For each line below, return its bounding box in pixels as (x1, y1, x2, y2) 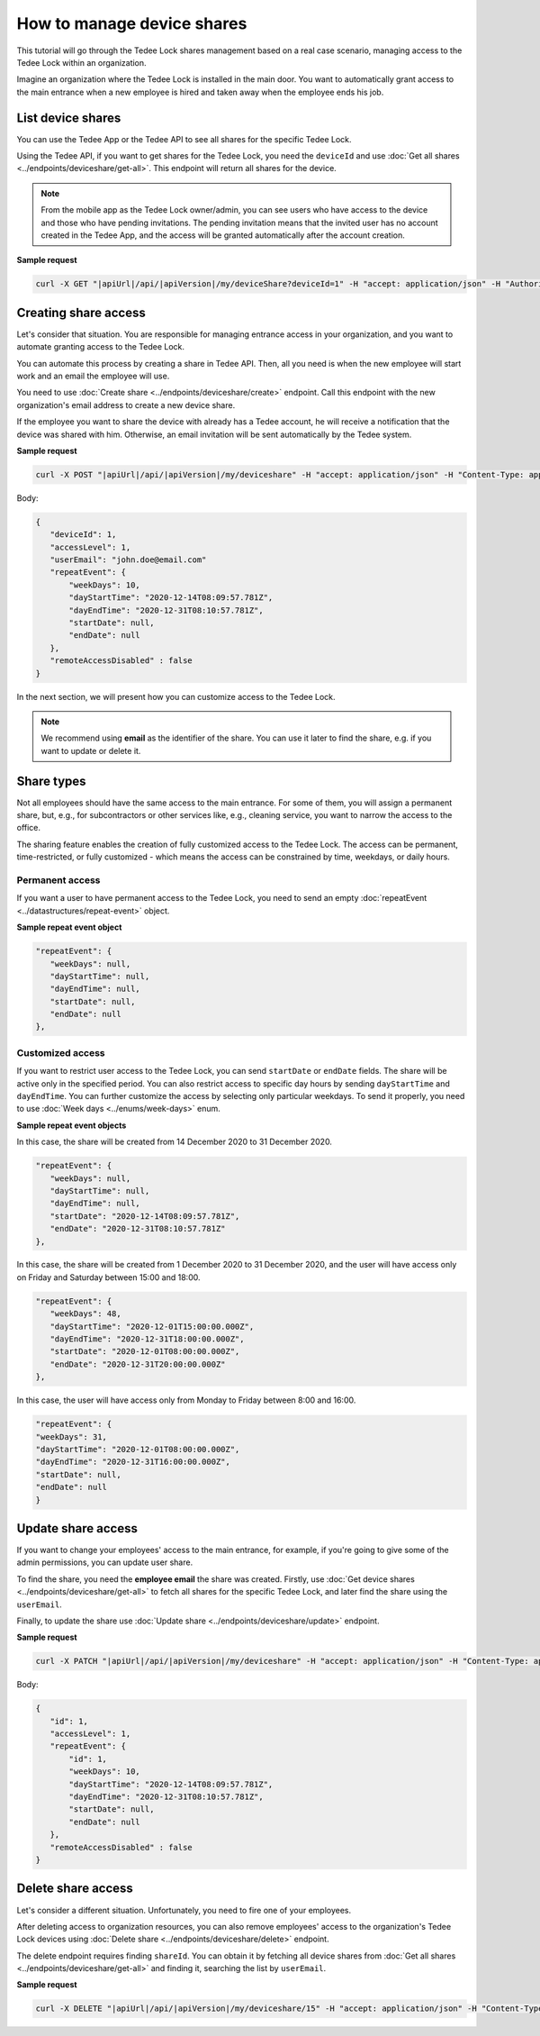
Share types (16, 773, 86, 788)
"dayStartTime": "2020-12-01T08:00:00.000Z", (35, 1444, 240, 1454)
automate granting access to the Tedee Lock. (16, 341, 184, 352)
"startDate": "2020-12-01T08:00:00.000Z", (49, 1347, 240, 1357)
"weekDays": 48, (49, 1309, 121, 1319)
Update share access (16, 1521, 139, 1536)
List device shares (16, 110, 121, 125)
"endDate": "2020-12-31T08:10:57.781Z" (49, 1223, 226, 1234)
